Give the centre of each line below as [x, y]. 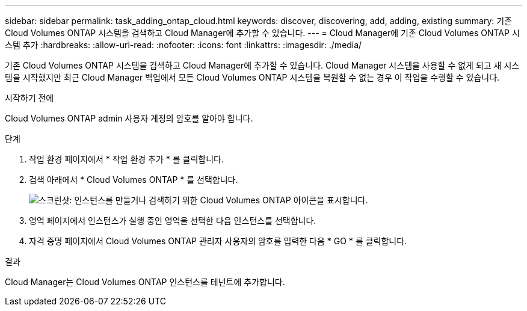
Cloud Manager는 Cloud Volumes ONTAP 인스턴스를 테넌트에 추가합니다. [145, 282]
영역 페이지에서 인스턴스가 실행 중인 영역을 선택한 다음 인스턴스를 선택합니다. [173, 220]
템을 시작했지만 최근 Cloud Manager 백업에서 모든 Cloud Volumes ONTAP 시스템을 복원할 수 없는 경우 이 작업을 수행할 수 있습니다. [252, 77]
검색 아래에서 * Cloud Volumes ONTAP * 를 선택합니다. [134, 180]
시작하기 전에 [29, 98]
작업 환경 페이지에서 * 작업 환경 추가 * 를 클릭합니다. [126, 159]
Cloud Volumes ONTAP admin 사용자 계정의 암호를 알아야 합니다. [129, 118]
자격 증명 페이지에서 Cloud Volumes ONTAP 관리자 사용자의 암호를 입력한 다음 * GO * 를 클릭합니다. [218, 241]
